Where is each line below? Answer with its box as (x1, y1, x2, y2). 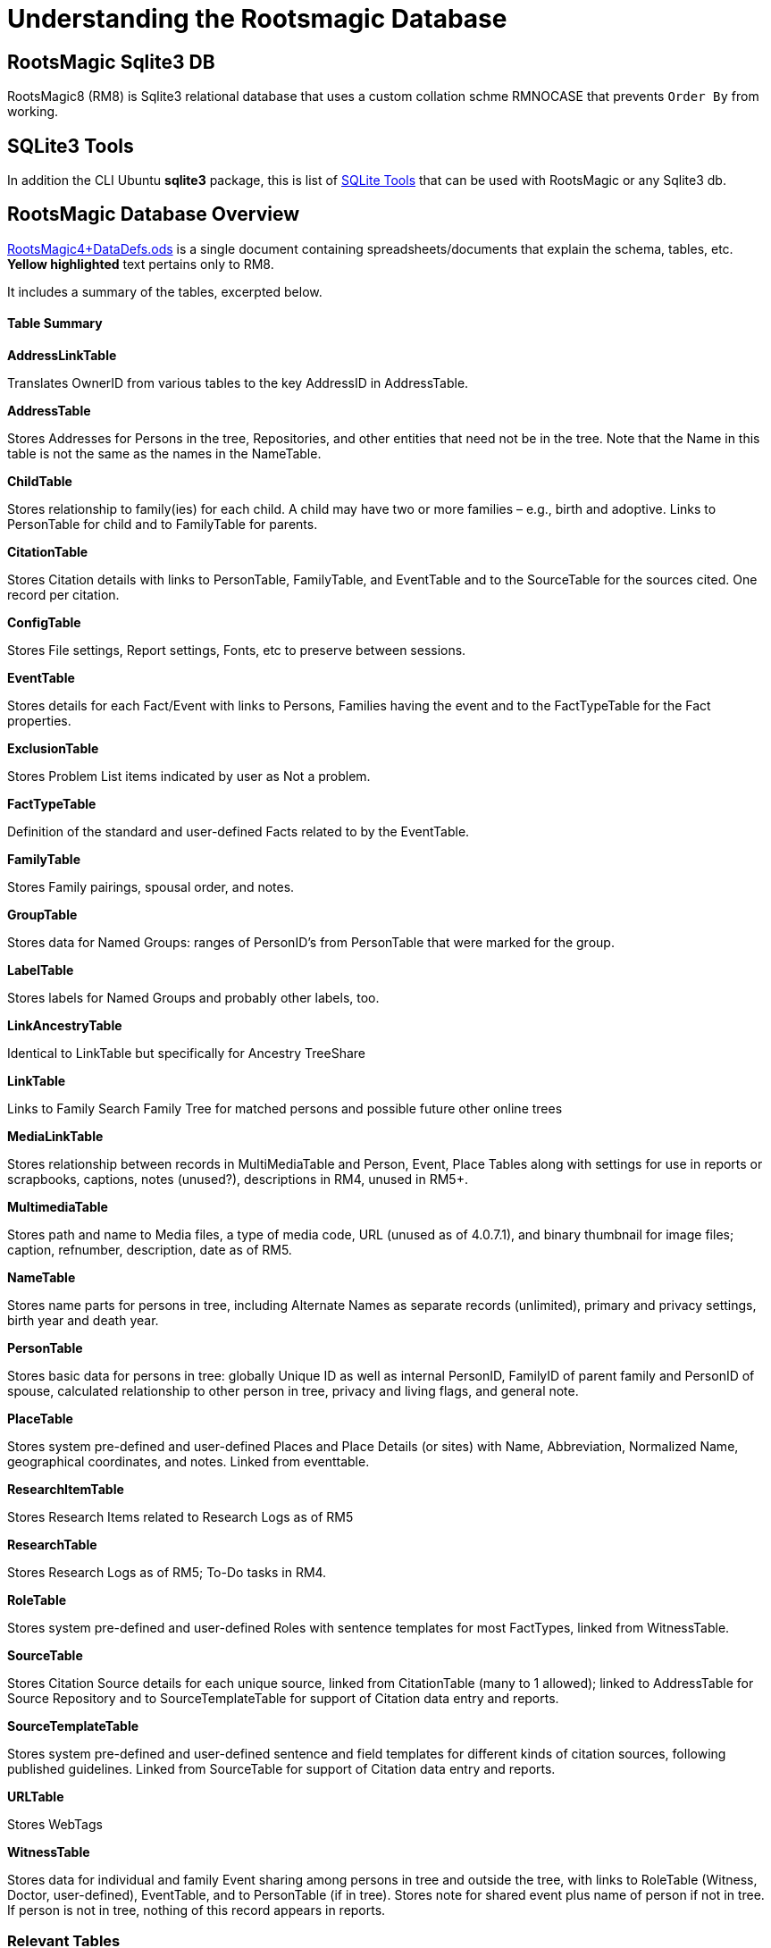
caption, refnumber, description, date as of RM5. (7, 1242, 292, 1258)
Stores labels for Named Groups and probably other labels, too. (7, 990, 380, 1006)
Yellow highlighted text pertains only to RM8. (7, 256, 274, 272)
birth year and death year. (7, 1313, 159, 1329)
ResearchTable (7, 1537, 97, 1553)
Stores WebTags (7, 1817, 103, 1833)
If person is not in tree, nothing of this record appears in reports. (7, 1902, 386, 1919)
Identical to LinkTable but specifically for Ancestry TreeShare (7, 1045, 366, 1062)
